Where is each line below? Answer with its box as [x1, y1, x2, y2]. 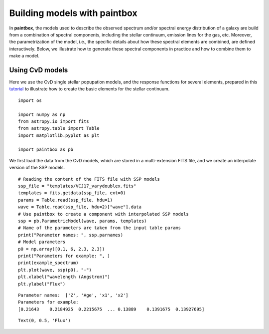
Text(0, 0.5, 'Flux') [18, 318, 71, 324]
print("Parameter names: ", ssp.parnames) [18, 232, 124, 238]
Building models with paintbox [9, 7, 137, 18]
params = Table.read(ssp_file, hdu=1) [18, 197, 113, 203]
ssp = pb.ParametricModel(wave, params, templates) [18, 218, 147, 224]
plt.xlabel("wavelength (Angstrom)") [18, 274, 111, 280]
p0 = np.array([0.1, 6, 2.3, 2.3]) [18, 246, 105, 252]
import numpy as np [18, 111, 66, 117]
